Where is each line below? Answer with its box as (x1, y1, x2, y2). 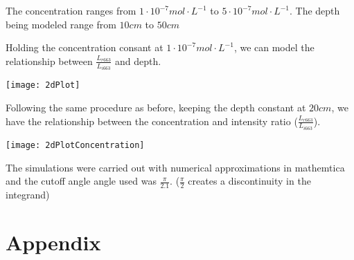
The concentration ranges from (6, 3, 136, 17)
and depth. (114, 53, 161, 68)
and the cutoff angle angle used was (6, 174, 157, 188)
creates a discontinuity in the (188, 174, 311, 188)
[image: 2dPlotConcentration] (6, 140, 145, 150)
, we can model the (233, 40, 315, 55)
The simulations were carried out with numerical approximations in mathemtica (6, 160, 345, 174)
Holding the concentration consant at (6, 40, 163, 55)
